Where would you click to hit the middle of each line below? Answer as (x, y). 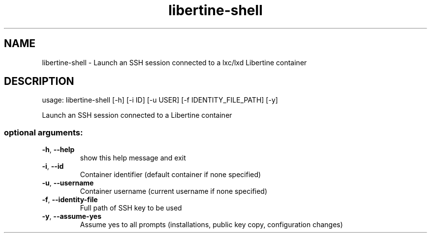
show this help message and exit (133, 158)
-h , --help (58, 150)
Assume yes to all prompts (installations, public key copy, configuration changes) (211, 225)
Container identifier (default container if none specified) (170, 175)
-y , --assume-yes (72, 216)
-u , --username (68, 183)
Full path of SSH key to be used (131, 208)
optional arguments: (44, 132)
